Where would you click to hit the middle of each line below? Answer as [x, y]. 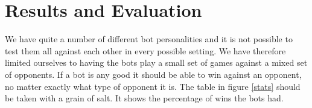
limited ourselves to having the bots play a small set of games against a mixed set [156, 62]
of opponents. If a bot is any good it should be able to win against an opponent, [153, 74]
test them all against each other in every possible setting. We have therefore [145, 50]
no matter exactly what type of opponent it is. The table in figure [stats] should [153, 86]
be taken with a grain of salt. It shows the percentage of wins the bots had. [144, 98]
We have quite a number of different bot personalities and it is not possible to [149, 39]
